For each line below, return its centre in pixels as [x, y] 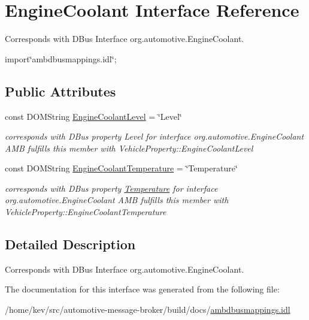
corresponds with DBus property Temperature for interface [111, 188]
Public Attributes [60, 91]
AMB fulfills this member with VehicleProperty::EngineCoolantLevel [129, 148]
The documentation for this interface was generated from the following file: [142, 289]
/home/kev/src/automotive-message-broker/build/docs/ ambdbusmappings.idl [148, 310]
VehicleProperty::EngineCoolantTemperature [86, 212]
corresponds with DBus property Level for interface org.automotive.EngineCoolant [154, 136]
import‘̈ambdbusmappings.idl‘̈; [61, 58]
